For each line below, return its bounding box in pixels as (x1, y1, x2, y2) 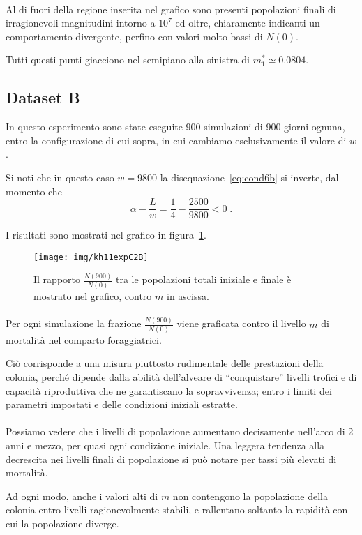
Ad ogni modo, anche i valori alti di (6, 488, 158, 503)
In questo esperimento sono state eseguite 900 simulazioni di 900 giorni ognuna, (6, 119, 345, 134)
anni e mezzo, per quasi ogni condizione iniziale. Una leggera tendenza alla (6, 438, 325, 453)
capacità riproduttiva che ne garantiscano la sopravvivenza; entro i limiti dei (6, 383, 332, 398)
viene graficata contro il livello (176, 316, 306, 331)
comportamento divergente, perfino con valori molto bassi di (6, 29, 263, 43)
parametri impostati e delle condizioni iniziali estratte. (6, 397, 238, 412)
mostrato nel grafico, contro (33, 289, 152, 303)
